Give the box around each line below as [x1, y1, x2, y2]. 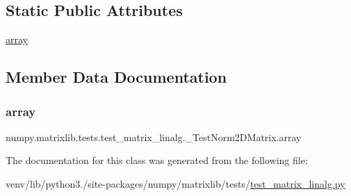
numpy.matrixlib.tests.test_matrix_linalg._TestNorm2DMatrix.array [6, 129, 302, 144]
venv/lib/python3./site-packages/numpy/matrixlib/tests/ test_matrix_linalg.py [6, 176, 345, 190]
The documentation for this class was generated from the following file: [6, 153, 308, 168]
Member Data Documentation [6, 66, 227, 88]
